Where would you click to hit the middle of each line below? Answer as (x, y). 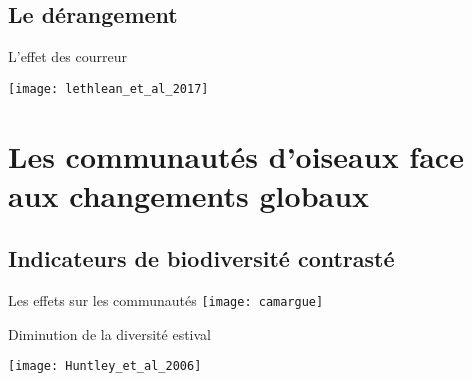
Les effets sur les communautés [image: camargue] (166, 300)
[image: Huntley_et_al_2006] (105, 366)
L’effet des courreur (67, 56)
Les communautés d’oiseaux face (236, 155)
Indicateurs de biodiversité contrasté (201, 258)
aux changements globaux (189, 194)
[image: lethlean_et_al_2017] (108, 88)
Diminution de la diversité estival (109, 333)
